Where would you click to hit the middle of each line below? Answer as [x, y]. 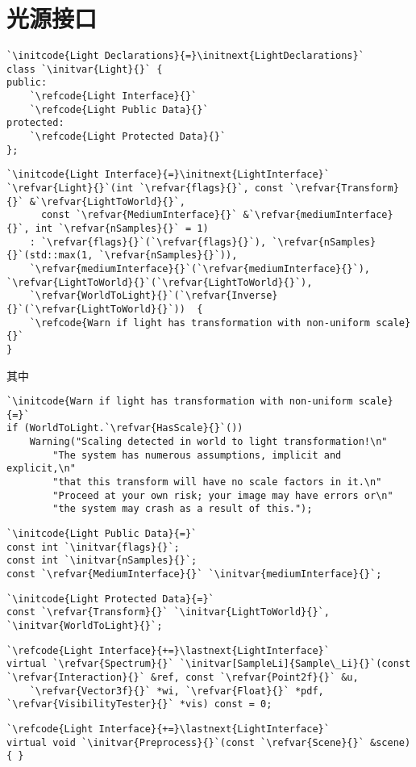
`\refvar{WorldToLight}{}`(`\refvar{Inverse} [154, 296]
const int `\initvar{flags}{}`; [93, 547]
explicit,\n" [41, 469]
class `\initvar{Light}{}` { [85, 69]
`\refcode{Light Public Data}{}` [119, 109]
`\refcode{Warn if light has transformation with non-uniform [200, 323]
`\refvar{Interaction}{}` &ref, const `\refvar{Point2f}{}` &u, [183, 677]
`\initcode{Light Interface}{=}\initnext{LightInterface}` [168, 175]
